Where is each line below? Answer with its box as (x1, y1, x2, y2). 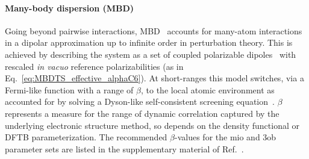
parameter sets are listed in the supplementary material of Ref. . (5, 142, 244, 155)
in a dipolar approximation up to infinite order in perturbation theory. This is (5, 36, 293, 49)
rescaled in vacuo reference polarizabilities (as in (5, 60, 184, 72)
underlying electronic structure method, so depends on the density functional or (5, 119, 299, 131)
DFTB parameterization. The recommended (5, 131, 167, 143)
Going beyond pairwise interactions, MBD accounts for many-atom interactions (5, 24, 302, 37)
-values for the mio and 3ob (175, 131, 276, 143)
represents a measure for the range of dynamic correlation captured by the (5, 107, 279, 119)
